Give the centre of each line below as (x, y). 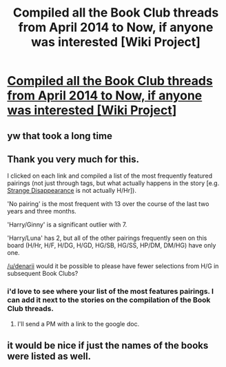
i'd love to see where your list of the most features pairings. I (111, 292)
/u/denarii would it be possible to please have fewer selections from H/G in (113, 266)
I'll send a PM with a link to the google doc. (78, 323)
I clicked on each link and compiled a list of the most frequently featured (110, 176)
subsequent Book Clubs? (43, 274)
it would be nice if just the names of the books (108, 346)
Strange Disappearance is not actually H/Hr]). (72, 191)
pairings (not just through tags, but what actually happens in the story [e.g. (113, 183)
